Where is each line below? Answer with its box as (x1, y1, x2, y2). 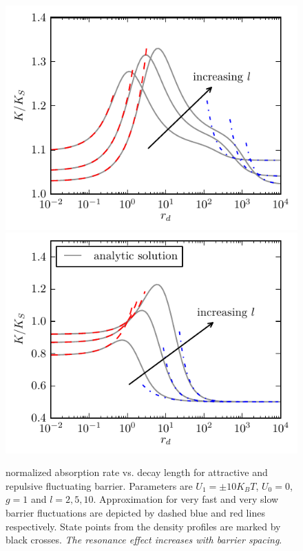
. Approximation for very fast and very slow (93, 492, 279, 506)
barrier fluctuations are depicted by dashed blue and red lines (6, 506, 265, 520)
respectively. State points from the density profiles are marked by (6, 519, 281, 533)
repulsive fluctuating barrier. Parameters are (6, 478, 193, 493)
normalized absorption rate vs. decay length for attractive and (6, 465, 268, 479)
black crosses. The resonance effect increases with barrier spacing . (6, 532, 282, 547)
